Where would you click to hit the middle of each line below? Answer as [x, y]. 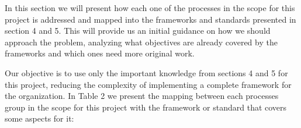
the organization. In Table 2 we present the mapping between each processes [142, 96]
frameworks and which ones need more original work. [100, 53]
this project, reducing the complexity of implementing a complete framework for [148, 84]
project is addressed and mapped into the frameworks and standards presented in [150, 19]
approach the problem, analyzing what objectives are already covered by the [141, 42]
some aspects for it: [39, 118]
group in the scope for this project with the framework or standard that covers [146, 107]
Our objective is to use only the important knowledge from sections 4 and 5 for [146, 72]
